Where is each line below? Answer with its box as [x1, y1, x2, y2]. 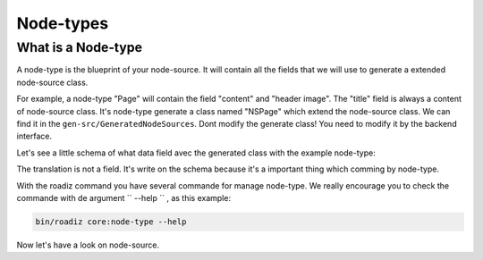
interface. [16, 130, 53, 142]
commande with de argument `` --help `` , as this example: [16, 192, 232, 203]
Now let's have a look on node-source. [16, 239, 160, 250]
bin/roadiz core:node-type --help [35, 216, 187, 227]
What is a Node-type [16, 39, 143, 55]
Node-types [16, 13, 109, 33]
